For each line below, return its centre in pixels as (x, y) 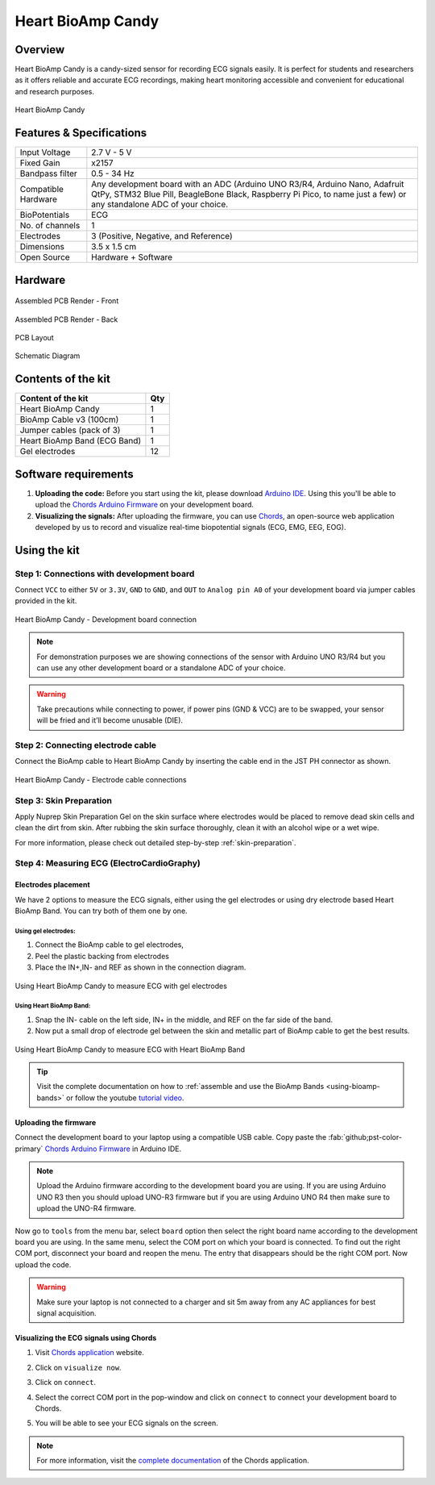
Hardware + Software (132, 257)
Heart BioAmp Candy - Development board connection (106, 619)
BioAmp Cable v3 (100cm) (69, 419)
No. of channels (50, 226)
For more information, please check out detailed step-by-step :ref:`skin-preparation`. (156, 842)
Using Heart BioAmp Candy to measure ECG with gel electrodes (121, 986)
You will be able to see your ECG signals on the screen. (126, 1423)
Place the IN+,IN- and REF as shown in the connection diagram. (141, 967)
